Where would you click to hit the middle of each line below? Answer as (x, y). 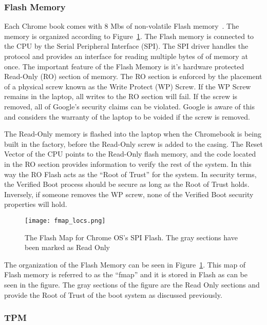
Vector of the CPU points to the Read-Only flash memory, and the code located (130, 154)
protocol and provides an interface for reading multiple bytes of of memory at (126, 56)
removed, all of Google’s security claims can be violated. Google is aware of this (129, 106)
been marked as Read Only (67, 247)
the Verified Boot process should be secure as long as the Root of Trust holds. (127, 184)
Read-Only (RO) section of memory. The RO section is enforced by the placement (133, 76)
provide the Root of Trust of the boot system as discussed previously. (113, 294)
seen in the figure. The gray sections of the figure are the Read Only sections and (132, 284)
